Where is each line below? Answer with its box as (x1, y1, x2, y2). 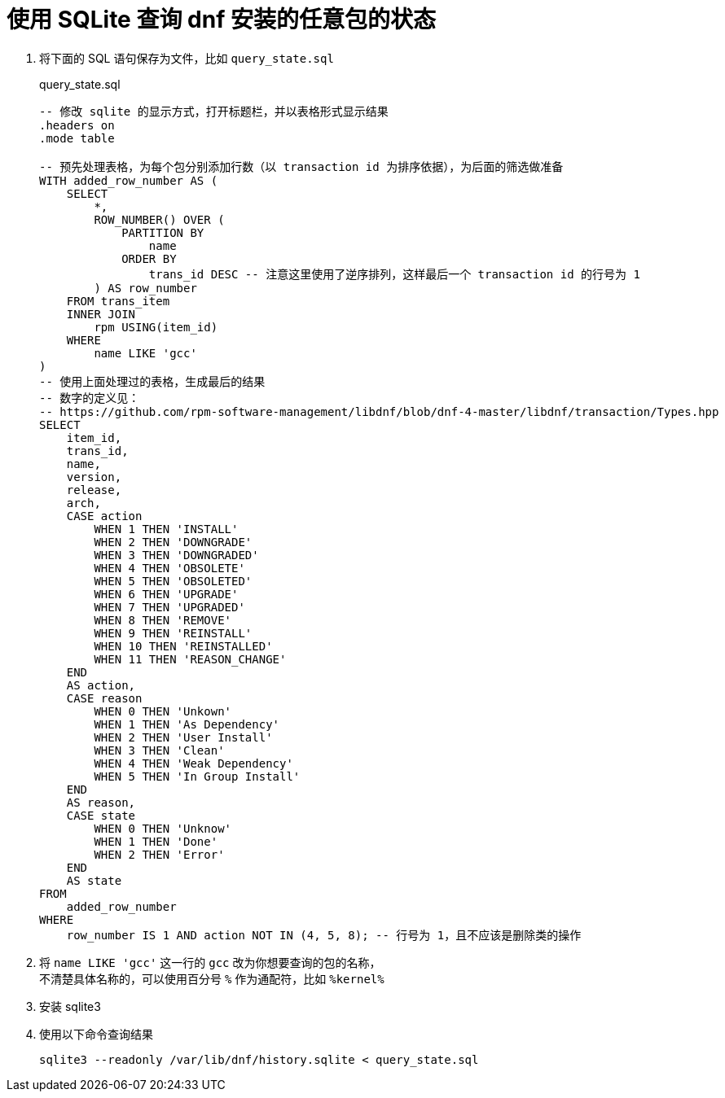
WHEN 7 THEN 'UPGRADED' (94, 600, 245, 614)
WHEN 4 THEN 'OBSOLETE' (94, 561, 245, 575)
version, (66, 470, 122, 483)
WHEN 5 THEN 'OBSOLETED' (94, 574, 253, 588)
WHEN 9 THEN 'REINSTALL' (94, 626, 253, 640)
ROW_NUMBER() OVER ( (94, 212, 225, 226)
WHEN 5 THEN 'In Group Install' (94, 769, 301, 783)
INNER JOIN (66, 307, 136, 321)
